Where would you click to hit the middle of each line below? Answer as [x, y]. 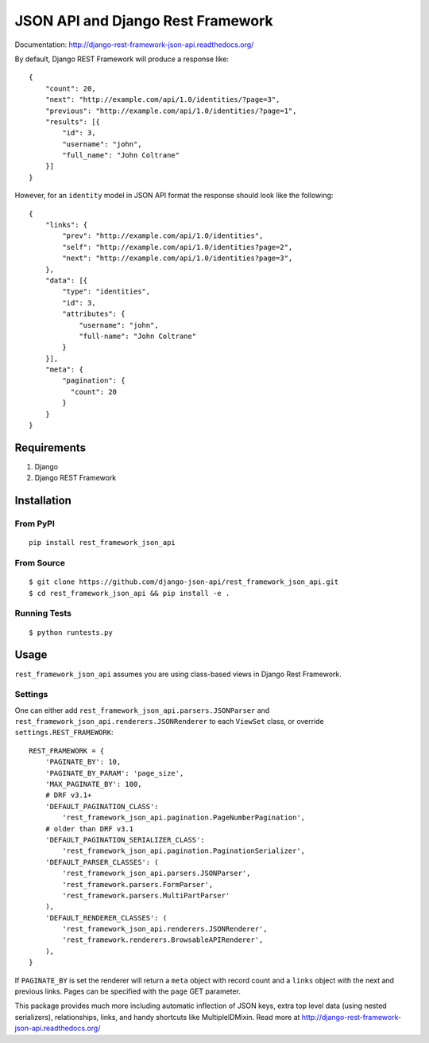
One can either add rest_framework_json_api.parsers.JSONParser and [142, 710]
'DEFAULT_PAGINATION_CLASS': [102, 806]
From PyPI [35, 523]
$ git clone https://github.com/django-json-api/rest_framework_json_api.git [184, 582]
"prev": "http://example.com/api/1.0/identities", [163, 236]
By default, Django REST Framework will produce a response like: [122, 59]
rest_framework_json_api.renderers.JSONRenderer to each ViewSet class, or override [170, 722]
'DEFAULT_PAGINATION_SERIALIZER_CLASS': [125, 840]
